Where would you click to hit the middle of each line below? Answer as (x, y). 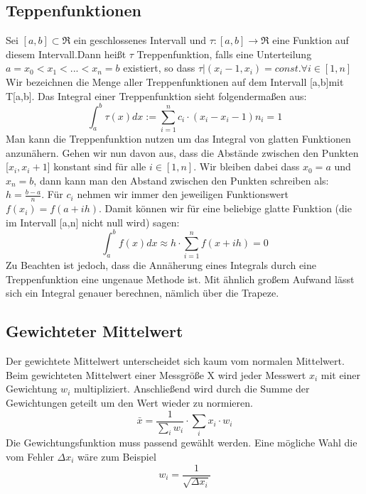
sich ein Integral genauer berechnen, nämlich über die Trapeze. (142, 293)
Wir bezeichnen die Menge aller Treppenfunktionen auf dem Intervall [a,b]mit (175, 81)
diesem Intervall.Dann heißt (66, 54)
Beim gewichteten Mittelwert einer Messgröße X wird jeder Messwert (156, 374)
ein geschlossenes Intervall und (140, 40)
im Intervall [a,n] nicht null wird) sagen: (93, 222)
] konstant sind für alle (97, 166)
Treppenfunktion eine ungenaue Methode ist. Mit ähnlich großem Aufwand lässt (180, 279)
